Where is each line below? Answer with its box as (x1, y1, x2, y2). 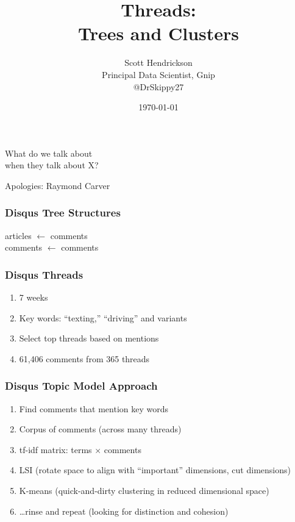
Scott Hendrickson (124, 56, 193, 69)
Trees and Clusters (77, 21, 240, 46)
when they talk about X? (5, 159, 99, 171)
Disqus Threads (5, 266, 84, 282)
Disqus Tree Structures (5, 205, 121, 220)
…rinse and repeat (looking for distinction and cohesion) (19, 504, 229, 517)
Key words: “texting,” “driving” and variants (19, 311, 187, 324)
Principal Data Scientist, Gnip (102, 68, 215, 80)
